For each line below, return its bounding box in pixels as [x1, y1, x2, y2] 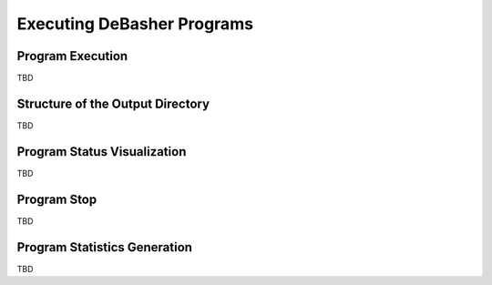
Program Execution [16, 48, 128, 64]
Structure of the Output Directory [16, 96, 210, 111]
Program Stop [16, 191, 97, 207]
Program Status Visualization [16, 144, 187, 159]
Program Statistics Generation [16, 239, 193, 255]
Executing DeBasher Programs [16, 14, 254, 34]
